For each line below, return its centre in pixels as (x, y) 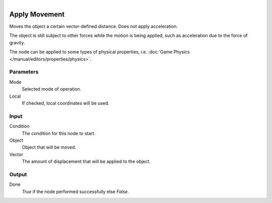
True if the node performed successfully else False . (76, 191)
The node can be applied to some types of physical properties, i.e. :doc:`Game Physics (99, 52)
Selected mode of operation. (52, 89)
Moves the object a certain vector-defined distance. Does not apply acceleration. (94, 26)
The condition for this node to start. (59, 133)
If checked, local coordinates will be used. (66, 103)
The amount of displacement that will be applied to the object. (86, 162)
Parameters (24, 72)
